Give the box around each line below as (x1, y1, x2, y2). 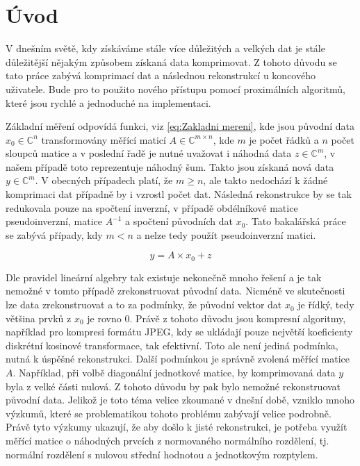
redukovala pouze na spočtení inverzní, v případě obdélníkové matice (6, 200, 298, 215)
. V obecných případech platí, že (35, 173, 173, 188)
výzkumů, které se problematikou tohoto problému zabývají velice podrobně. (6, 406, 332, 420)
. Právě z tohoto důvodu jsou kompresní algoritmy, (129, 310, 346, 325)
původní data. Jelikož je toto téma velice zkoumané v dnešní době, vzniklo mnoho (6, 392, 354, 407)
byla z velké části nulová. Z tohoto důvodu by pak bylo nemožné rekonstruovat (6, 378, 341, 393)
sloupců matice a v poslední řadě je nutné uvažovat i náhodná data (6, 146, 292, 160)
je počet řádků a (249, 132, 319, 147)
